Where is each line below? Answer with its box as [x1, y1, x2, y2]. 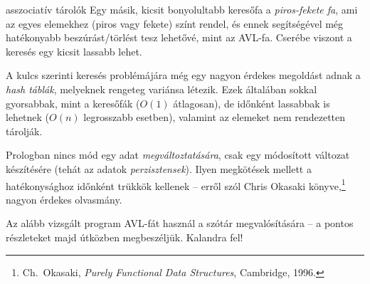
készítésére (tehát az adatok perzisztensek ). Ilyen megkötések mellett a [6, 161, 312, 176]
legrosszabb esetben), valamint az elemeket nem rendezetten [83, 110, 346, 125]
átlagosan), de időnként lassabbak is [173, 95, 330, 110]
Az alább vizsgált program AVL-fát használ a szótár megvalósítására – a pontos [6, 216, 354, 231]
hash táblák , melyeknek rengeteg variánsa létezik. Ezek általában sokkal [6, 81, 317, 96]
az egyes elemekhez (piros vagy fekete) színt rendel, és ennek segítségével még [6, 16, 344, 31]
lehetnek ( [6, 110, 50, 125]
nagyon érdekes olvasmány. [6, 191, 122, 206]
